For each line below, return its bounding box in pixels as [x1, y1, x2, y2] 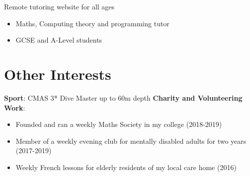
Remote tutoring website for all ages [4, 1, 115, 11]
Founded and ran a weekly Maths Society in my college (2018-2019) [15, 119, 222, 129]
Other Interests [4, 63, 111, 84]
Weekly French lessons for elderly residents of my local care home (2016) [15, 162, 237, 172]
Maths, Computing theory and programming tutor [15, 18, 169, 28]
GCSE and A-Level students [15, 35, 102, 45]
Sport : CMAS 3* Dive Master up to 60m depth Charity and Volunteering [4, 92, 243, 103]
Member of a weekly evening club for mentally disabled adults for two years [15, 135, 247, 146]
